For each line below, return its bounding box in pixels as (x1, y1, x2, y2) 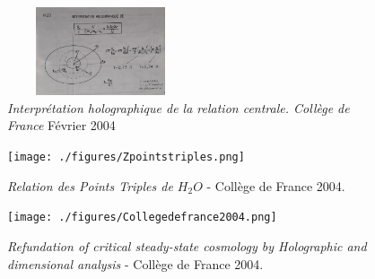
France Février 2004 (7, 116, 116, 135)
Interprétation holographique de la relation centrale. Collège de (7, 98, 350, 117)
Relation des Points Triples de (7, 176, 173, 195)
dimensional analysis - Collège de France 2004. (7, 254, 264, 273)
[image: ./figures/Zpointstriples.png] (7, 151, 245, 164)
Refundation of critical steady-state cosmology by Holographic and (7, 236, 367, 255)
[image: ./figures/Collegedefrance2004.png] (7, 211, 277, 224)
